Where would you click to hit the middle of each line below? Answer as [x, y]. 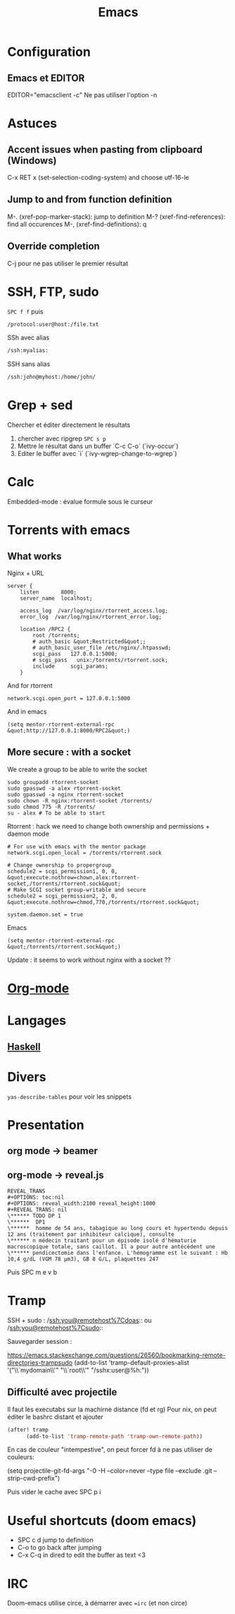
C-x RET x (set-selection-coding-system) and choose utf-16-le [99, 177]
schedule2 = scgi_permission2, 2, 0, [63, 896]
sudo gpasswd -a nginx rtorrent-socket [66, 795]
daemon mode [28, 833]
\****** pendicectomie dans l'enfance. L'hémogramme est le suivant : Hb [118, 1253]
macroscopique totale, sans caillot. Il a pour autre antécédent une [112, 1246]
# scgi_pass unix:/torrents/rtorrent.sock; [101, 661]
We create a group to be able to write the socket [77, 769]
